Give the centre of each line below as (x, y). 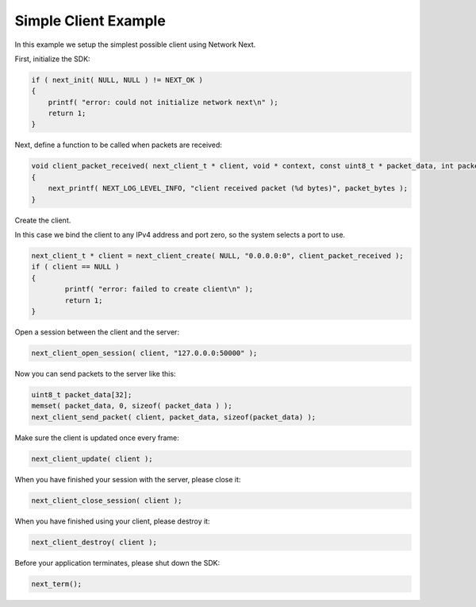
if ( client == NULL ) (75, 267)
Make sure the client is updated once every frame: (97, 438)
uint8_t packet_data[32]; (82, 394)
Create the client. (43, 220)
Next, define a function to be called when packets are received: (118, 145)
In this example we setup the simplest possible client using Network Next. (135, 44)
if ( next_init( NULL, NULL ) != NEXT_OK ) (117, 80)
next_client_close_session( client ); (107, 500)
